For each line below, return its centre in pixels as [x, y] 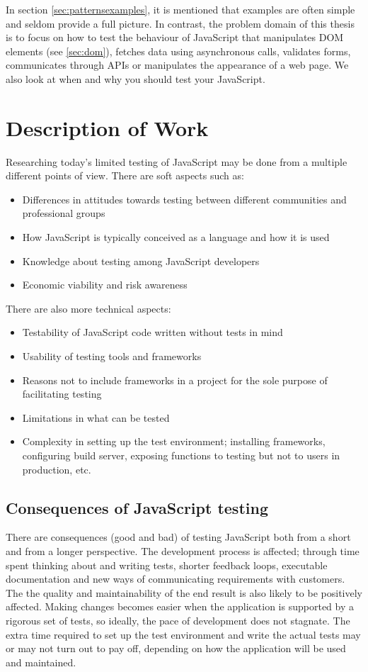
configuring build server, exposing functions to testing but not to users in [181, 455]
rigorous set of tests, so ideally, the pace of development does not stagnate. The [178, 620]
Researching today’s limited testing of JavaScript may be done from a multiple [177, 161]
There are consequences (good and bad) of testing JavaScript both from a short [178, 537]
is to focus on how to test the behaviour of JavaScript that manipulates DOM [175, 37]
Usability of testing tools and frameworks [112, 356]
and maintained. [41, 662]
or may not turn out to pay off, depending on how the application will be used [176, 648]
